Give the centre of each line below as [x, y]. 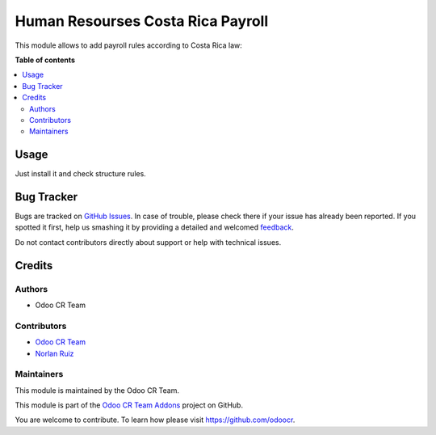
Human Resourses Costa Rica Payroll [142, 21]
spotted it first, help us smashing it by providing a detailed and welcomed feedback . [155, 227]
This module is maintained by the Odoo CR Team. [97, 390]
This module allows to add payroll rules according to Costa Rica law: [128, 45]
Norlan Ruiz [55, 353]
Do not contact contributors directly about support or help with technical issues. [148, 242]
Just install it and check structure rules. [81, 174]
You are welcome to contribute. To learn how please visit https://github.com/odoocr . [155, 420]
